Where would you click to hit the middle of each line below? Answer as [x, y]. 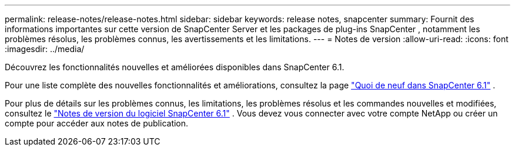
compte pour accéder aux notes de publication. [97, 123]
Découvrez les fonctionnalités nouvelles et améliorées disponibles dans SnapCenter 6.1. [175, 67]
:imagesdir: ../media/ [45, 49]
